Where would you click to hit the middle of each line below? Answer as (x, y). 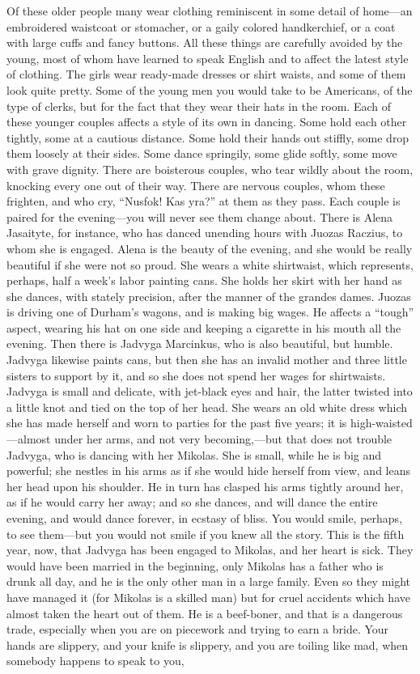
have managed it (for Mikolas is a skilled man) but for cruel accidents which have (208, 597)
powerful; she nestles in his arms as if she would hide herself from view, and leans (208, 471)
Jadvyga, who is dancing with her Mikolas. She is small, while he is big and (194, 454)
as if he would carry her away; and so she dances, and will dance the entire (192, 502)
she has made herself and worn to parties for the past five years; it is (177, 423)
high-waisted (381, 423)
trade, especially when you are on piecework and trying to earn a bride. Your (198, 629)
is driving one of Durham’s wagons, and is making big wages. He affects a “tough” (210, 312)
